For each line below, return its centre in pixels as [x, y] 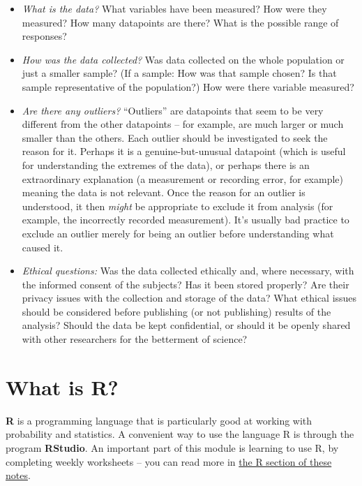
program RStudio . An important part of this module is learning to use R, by [172, 447]
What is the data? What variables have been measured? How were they [174, 8]
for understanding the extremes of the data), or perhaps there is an [166, 164]
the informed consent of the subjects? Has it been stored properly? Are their [186, 284]
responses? [44, 36]
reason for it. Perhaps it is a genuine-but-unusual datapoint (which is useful [184, 151]
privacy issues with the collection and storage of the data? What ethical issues [189, 298]
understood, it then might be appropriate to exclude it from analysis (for [178, 206]
